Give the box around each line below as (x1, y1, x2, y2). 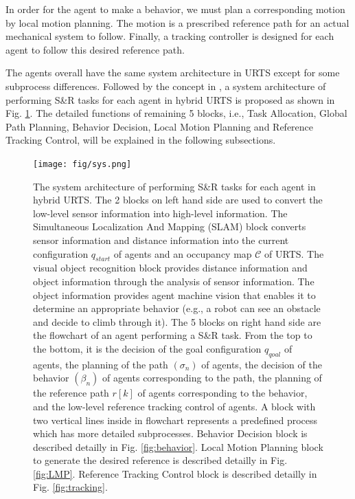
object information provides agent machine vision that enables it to (33, 287, 316, 302)
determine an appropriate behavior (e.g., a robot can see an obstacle (33, 301, 321, 315)
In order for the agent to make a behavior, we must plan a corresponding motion (5, 2, 345, 16)
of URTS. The (264, 246, 324, 260)
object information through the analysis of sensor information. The (33, 274, 314, 288)
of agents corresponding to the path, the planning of (102, 370, 322, 385)
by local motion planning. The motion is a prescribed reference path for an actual (5, 15, 350, 30)
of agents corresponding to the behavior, (137, 386, 308, 400)
